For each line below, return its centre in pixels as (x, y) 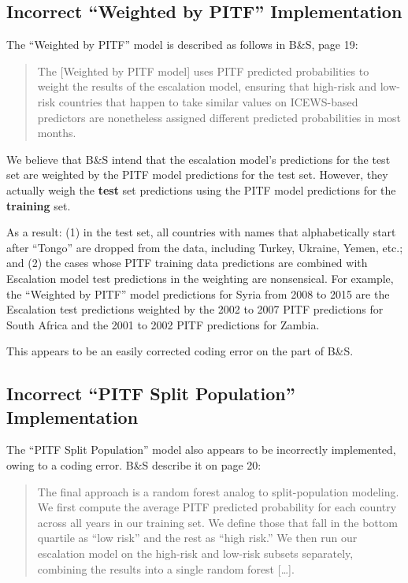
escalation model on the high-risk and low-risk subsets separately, (195, 553)
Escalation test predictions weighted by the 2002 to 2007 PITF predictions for (195, 309)
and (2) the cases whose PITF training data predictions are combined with (187, 263)
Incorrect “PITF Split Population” (151, 394)
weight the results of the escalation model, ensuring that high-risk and (207, 86)
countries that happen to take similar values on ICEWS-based (208, 101)
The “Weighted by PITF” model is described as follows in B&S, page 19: (182, 45)
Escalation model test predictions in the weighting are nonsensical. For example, (200, 278)
